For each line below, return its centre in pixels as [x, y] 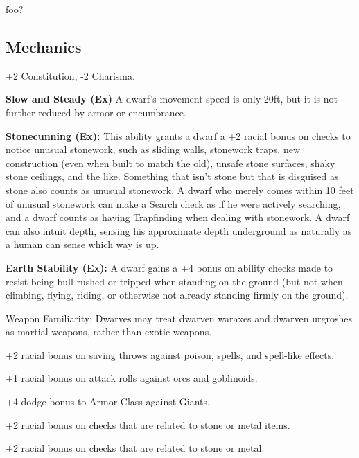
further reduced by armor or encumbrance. [96, 112]
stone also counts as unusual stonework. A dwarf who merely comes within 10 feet [180, 190]
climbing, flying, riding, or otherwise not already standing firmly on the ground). [177, 295]
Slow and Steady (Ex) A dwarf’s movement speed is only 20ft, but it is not [172, 99]
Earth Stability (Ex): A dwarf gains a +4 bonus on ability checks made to [169, 267]
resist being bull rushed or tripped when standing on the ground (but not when [174, 281]
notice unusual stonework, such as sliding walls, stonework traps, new [153, 149]
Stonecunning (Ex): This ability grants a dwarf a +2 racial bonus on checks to [178, 135]
